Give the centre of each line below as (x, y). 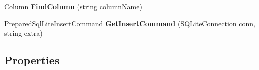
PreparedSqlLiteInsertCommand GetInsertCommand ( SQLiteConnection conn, (130, 23)
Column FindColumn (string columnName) (73, 6)
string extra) (23, 33)
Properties (32, 60)
